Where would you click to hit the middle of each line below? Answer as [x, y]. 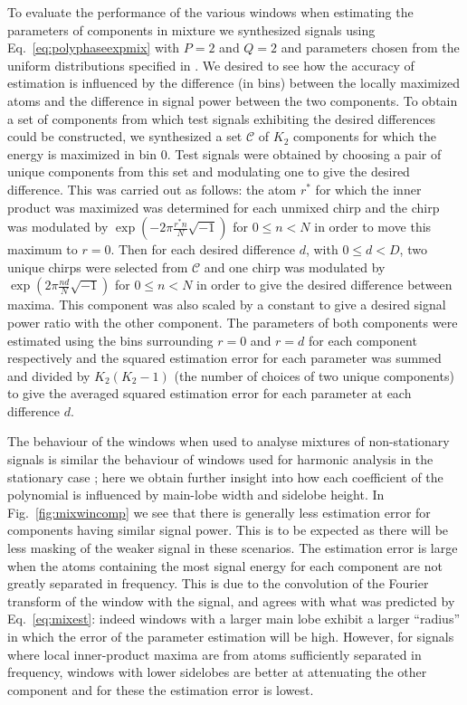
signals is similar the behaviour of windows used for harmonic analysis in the [220, 459]
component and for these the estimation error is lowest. [161, 689]
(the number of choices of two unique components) [314, 375]
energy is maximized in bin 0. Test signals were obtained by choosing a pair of [224, 153]
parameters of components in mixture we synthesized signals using [191, 29]
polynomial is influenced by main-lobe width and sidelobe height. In [196, 495]
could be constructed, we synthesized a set [125, 136]
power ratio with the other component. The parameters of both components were [233, 322]
